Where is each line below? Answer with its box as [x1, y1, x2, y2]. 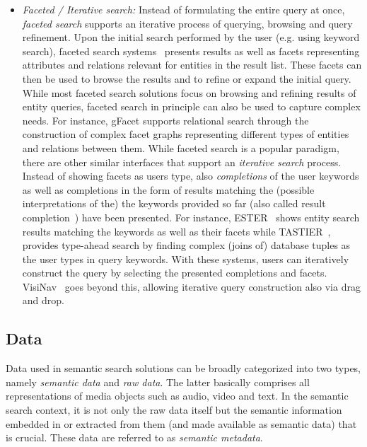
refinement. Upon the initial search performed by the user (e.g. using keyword [22, 30, 360, 45]
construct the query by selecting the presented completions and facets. [22, 265, 327, 280]
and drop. [22, 293, 64, 308]
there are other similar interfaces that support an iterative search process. [22, 154, 342, 169]
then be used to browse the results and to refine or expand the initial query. [22, 71, 351, 86]
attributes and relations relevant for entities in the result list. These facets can [22, 57, 362, 72]
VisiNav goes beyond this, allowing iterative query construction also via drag [22, 279, 361, 294]
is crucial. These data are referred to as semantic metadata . [6, 430, 263, 445]
